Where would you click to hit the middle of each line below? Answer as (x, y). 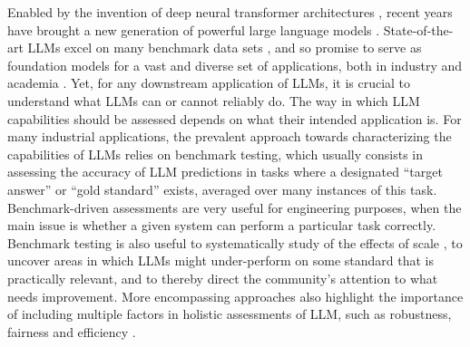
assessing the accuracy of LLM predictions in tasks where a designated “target (225, 172)
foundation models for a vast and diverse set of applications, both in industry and (235, 65)
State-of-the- (418, 29)
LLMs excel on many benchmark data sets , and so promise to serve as (225, 48)
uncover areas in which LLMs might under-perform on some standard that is (221, 260)
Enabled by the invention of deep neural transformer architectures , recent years (230, 12)
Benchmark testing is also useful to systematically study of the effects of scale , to (235, 242)
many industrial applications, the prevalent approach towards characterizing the (230, 136)
